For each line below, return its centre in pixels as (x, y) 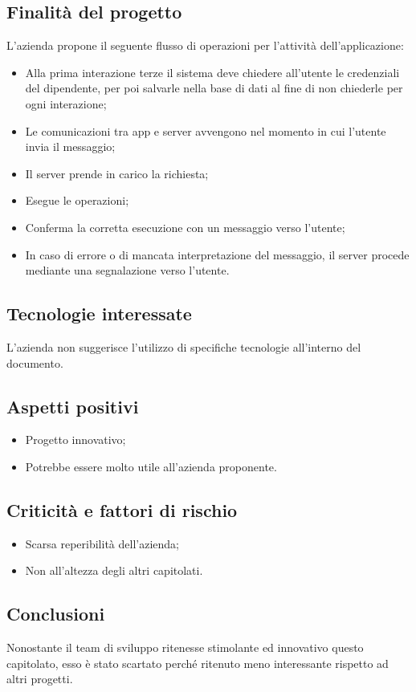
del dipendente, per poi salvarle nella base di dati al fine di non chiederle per (214, 88)
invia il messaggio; (70, 147)
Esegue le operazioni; (77, 200)
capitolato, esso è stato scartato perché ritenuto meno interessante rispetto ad (198, 663)
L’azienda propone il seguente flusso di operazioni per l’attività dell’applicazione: (205, 45)
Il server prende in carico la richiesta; (117, 173)
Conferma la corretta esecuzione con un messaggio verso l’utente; (185, 227)
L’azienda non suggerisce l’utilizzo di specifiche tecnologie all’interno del (184, 346)
